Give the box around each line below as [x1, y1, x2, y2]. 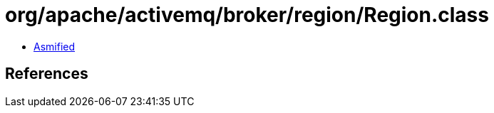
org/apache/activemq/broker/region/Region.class [5, 3, 489, 27]
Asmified [34, 40, 76, 53]
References [5, 65, 88, 83]
